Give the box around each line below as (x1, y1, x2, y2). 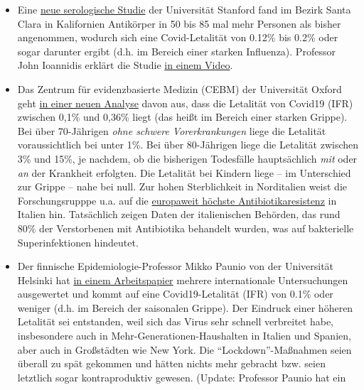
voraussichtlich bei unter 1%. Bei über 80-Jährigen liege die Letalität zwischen (17, 137, 359, 152)
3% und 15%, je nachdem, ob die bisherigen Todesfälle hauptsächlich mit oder (17, 151, 358, 166)
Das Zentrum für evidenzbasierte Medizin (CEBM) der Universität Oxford (17, 81, 342, 96)
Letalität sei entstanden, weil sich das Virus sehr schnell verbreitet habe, (17, 314, 333, 329)
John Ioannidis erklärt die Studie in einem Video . (17, 58, 233, 72)
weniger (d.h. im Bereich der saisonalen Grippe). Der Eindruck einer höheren (17, 300, 353, 315)
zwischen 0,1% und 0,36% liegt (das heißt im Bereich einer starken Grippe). (17, 109, 348, 124)
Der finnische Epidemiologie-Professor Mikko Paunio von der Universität (17, 259, 334, 273)
